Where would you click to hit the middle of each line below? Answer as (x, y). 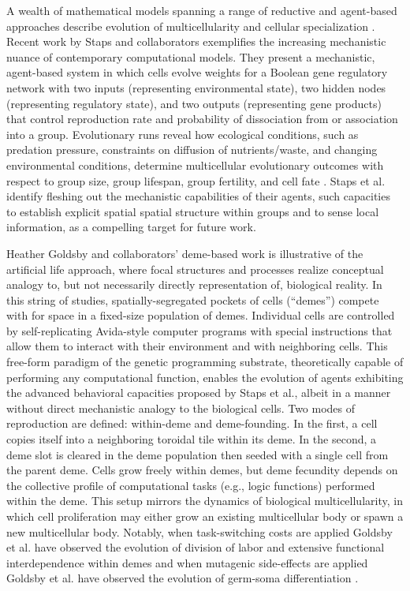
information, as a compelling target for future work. (131, 227)
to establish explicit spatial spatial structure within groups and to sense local (193, 211)
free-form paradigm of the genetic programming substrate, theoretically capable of (205, 362)
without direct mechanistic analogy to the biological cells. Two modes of (181, 408)
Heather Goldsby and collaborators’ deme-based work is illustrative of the (185, 253)
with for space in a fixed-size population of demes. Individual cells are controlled (201, 315)
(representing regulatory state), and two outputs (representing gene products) (194, 103)
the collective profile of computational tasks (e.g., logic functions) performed (191, 485)
